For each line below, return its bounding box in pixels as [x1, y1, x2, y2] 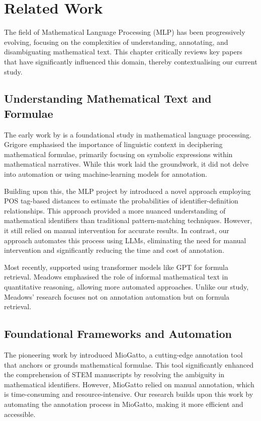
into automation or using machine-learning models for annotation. [4, 169, 207, 179]
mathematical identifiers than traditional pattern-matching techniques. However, [4, 215, 252, 226]
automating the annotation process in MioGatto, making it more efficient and [4, 398, 243, 409]
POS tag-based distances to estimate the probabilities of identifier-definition [4, 195, 238, 206]
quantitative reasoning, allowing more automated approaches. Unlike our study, [4, 282, 249, 292]
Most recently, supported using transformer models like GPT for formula [4, 261, 228, 272]
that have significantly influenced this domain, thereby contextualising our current [4, 56, 257, 66]
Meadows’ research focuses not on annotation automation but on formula [4, 291, 230, 302]
